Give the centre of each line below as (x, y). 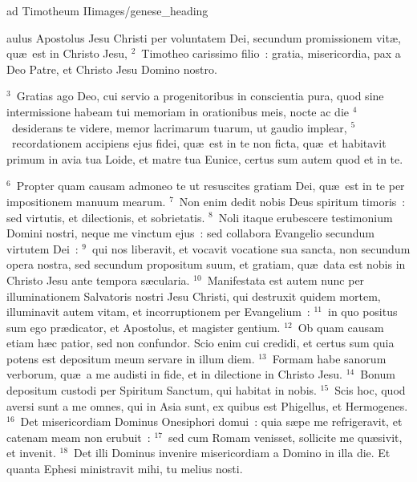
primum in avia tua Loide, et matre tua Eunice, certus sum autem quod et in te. (205, 158)
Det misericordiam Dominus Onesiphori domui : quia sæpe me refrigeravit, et (211, 421)
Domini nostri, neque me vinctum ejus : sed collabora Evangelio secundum (190, 233)
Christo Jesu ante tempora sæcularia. (98, 279)
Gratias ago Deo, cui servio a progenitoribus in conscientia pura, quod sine (200, 96)
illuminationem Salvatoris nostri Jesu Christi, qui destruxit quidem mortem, (194, 296)
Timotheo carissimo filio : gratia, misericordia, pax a (271, 53)
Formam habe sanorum (329, 358)
